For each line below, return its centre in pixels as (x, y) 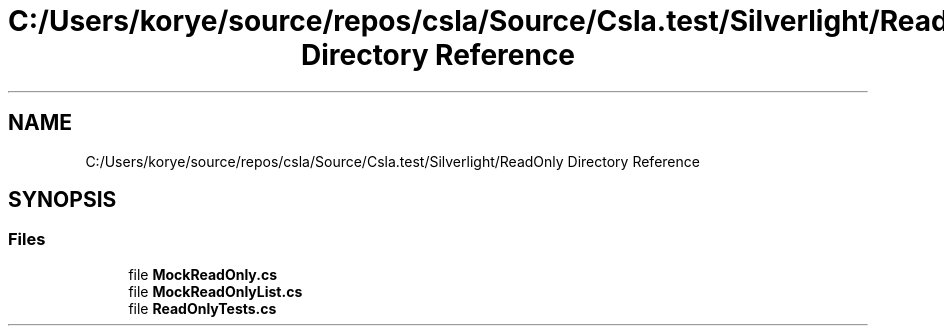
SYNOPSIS (62, 200)
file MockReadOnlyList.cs (215, 291)
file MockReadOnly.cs (202, 274)
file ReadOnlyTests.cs (202, 308)
